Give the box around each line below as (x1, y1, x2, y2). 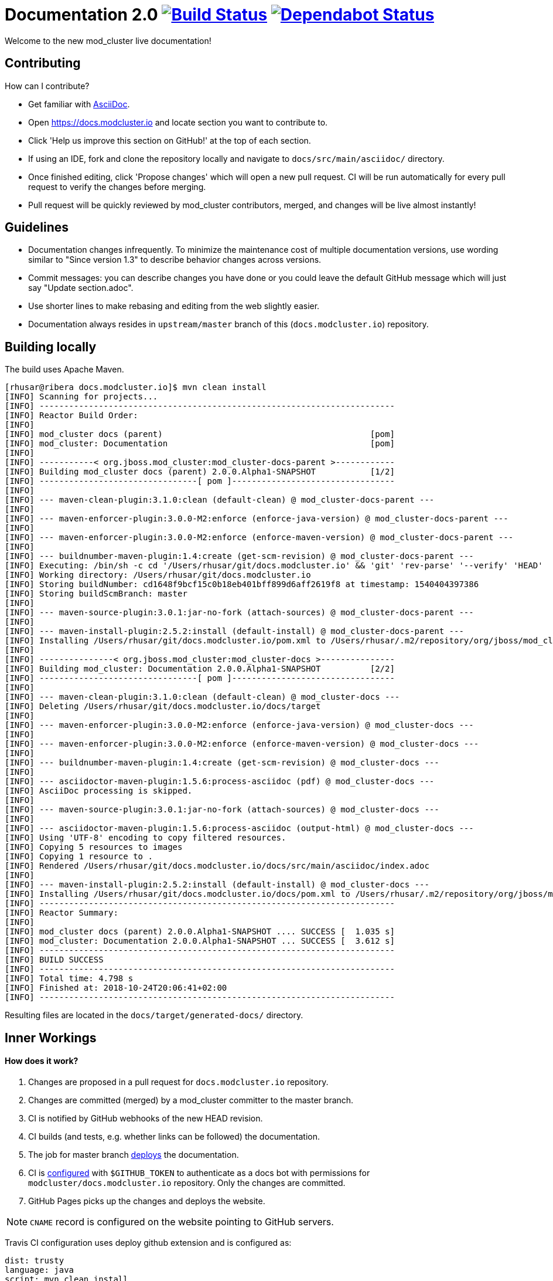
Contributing (5, 56, 81, 71)
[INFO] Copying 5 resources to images (5, 842, 183, 852)
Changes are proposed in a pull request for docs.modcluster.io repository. (28, 1076, 329, 1087)
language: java (5, 1265, 74, 1275)
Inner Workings (5, 1030, 97, 1045)
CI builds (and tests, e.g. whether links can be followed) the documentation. (28, 1131, 320, 1141)
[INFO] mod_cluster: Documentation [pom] (5, 439, 395, 449)
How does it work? (5, 1056, 78, 1066)
